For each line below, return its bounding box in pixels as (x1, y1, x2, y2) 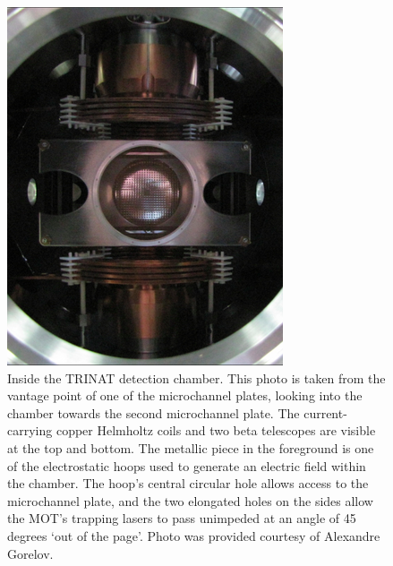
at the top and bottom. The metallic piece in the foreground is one (7, 438, 374, 457)
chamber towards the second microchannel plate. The (7, 403, 300, 422)
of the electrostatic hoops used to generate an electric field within (7, 456, 366, 475)
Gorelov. (7, 544, 54, 562)
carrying (7, 421, 53, 440)
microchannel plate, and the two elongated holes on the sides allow (7, 491, 373, 510)
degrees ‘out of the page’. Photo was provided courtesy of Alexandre (7, 526, 380, 545)
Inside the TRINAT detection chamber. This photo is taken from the (7, 368, 386, 387)
